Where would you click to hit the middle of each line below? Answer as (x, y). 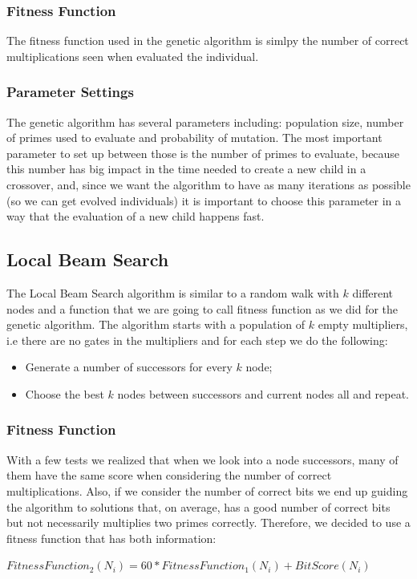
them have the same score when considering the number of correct (169, 475)
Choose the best (65, 393)
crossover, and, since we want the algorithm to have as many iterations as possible (208, 184)
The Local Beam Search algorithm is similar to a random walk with (173, 292)
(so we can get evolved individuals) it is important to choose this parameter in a (204, 200)
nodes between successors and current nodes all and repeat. (263, 393)
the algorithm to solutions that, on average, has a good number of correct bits (198, 506)
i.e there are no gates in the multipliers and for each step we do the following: (197, 340)
